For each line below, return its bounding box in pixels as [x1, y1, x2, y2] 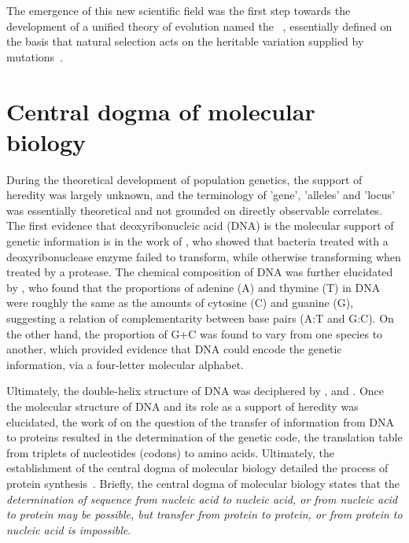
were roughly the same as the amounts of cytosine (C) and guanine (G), [6, 294, 354, 311]
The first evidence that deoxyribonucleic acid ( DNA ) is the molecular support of [6, 217, 394, 234]
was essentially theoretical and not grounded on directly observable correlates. [6, 201, 382, 218]
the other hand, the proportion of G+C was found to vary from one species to [6, 325, 383, 342]
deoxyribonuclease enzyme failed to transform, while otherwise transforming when [6, 248, 401, 264]
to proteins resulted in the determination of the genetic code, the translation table [6, 429, 403, 445]
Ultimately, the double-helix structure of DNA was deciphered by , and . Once [6, 382, 385, 399]
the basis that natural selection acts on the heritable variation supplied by [6, 33, 364, 50]
